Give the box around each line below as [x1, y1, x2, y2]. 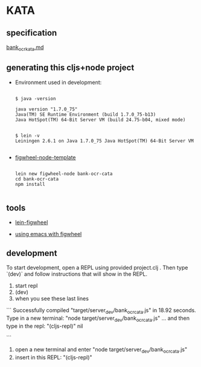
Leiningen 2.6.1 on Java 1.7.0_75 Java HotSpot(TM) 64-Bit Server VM [14, 138, 194, 144]
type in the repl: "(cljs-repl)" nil [6, 322, 83, 330]
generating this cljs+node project [6, 63, 135, 73]
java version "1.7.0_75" [14, 106, 78, 112]
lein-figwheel [14, 219, 48, 226]
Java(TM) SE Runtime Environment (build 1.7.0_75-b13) [14, 111, 156, 118]
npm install [14, 181, 45, 187]
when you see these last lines [14, 295, 89, 302]
